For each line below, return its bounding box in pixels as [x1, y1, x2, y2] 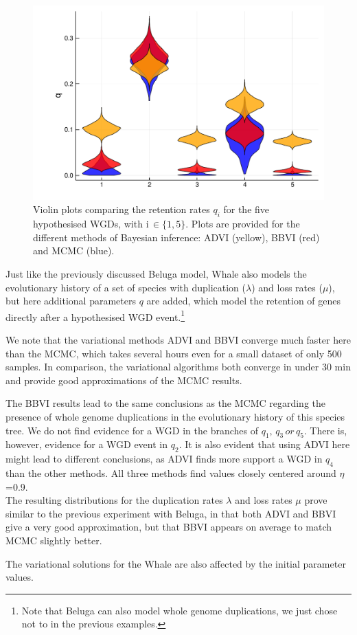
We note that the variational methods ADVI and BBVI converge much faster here [5, 333, 351, 346]
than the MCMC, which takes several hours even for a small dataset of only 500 [5, 346, 342, 360]
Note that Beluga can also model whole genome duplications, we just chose [21, 603, 338, 617]
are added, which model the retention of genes [146, 293, 341, 308]
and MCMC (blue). [33, 243, 115, 258]
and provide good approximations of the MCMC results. [5, 372, 242, 387]
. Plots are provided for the [185, 216, 300, 231]
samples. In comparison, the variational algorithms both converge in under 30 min [5, 359, 351, 374]
